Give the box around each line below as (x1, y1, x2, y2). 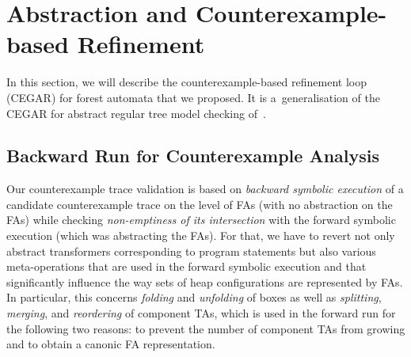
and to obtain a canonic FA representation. (6, 336, 215, 352)
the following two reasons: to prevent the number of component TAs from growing (6, 320, 405, 336)
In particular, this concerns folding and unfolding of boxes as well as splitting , (6, 289, 382, 306)
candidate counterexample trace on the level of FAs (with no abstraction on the (6, 196, 393, 212)
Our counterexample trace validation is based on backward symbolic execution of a (6, 180, 404, 197)
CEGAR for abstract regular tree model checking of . (6, 104, 266, 121)
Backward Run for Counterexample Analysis (6, 143, 380, 168)
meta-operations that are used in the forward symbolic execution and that (6, 258, 367, 275)
